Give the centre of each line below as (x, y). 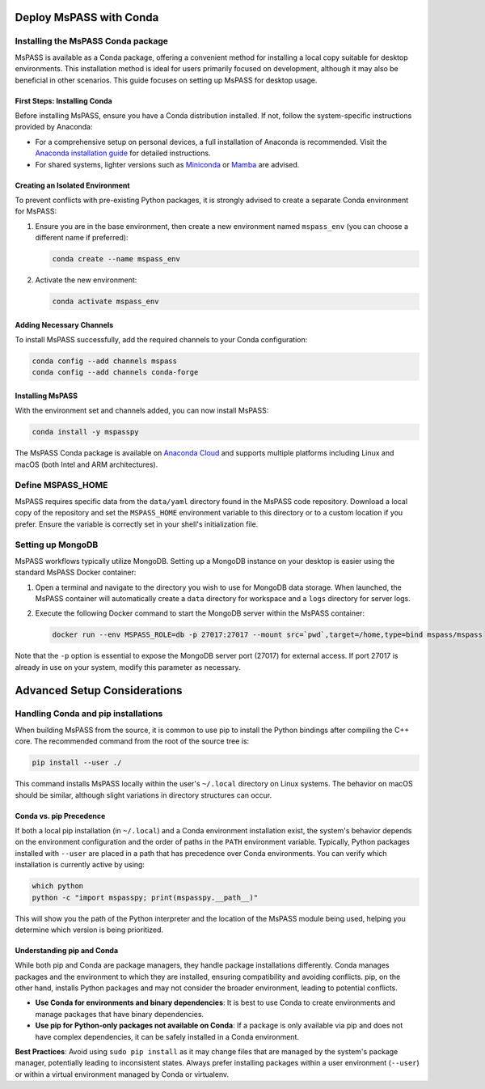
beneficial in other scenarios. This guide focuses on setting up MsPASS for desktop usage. (166, 80)
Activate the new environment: (86, 280)
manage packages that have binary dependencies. (120, 1014)
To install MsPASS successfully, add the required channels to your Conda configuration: (161, 339)
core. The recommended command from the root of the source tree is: (132, 741)
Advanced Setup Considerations (99, 691)
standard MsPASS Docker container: (76, 572)
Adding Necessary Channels (64, 324)
